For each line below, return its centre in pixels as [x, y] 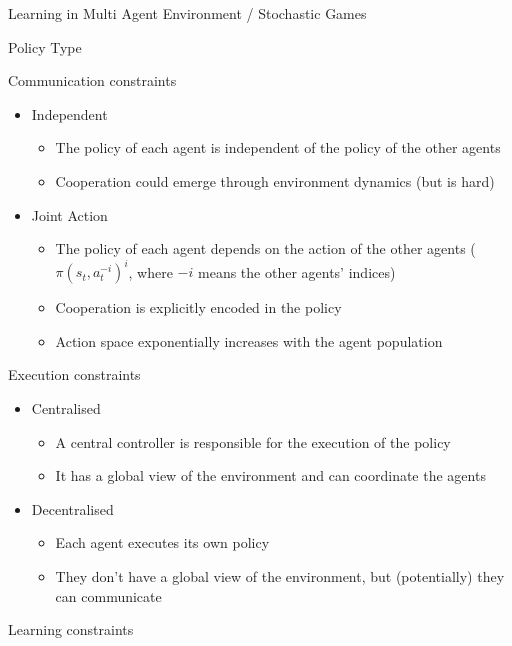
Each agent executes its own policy [162, 542]
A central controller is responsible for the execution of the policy [253, 441]
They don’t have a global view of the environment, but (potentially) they [280, 576]
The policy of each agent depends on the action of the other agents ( [265, 248]
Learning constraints [71, 629]
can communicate [108, 595]
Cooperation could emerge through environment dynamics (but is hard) [275, 180]
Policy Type [45, 46]
